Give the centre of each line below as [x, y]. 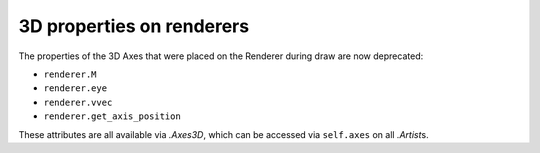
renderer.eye [75, 88]
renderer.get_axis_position [112, 116]
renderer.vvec [78, 102]
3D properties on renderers [134, 26]
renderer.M [70, 74]
